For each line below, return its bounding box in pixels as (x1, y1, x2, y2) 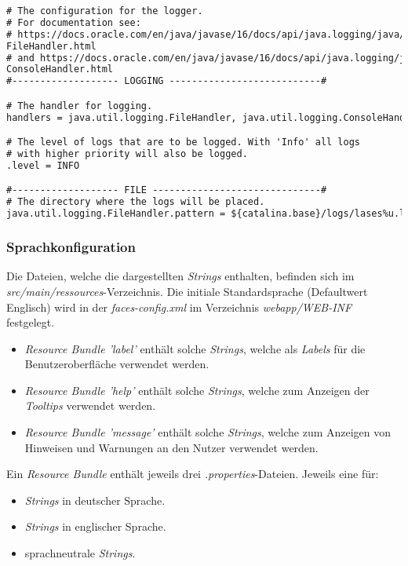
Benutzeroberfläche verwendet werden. (24, 356, 209, 372)
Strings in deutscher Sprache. (24, 491, 166, 508)
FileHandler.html (6, 40, 97, 52)
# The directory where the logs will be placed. (6, 196, 265, 208)
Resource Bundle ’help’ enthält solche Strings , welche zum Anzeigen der (24, 382, 370, 398)
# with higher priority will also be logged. (6, 148, 248, 160)
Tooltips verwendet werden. (24, 397, 156, 414)
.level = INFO (6, 159, 80, 171)
